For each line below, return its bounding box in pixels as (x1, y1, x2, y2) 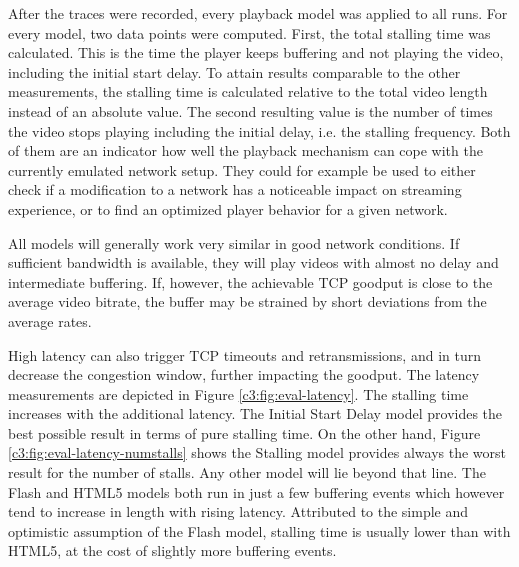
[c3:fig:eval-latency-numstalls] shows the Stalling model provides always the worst (8, 442, 506, 463)
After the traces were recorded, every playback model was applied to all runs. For (8, 3, 508, 23)
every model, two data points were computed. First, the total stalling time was (8, 22, 491, 43)
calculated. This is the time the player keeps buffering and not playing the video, (8, 42, 504, 63)
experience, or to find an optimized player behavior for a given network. (8, 198, 448, 219)
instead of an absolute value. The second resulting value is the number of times (8, 100, 493, 121)
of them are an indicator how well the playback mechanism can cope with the (8, 140, 483, 161)
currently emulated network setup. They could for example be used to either (8, 159, 476, 180)
